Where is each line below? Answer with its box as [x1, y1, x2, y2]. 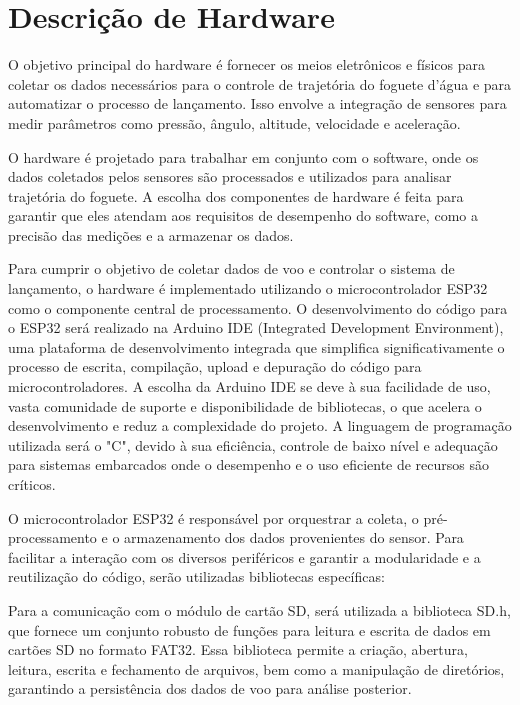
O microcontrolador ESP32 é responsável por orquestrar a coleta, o [8, 507, 419, 528]
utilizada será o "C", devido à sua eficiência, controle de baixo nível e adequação [8, 434, 498, 455]
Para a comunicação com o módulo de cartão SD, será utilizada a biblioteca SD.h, [8, 599, 511, 620]
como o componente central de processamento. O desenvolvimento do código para [8, 297, 508, 318]
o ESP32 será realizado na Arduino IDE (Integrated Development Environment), [8, 317, 504, 338]
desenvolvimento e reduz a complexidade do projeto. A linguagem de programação [8, 415, 512, 436]
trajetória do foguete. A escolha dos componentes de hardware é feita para [8, 185, 464, 206]
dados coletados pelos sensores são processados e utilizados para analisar [8, 166, 452, 187]
